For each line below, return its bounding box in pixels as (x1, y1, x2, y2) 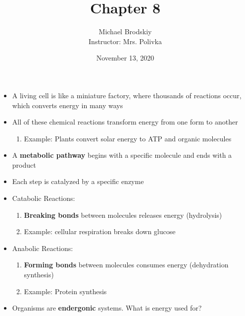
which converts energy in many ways (12, 100, 123, 110)
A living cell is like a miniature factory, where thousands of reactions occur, (12, 90, 242, 100)
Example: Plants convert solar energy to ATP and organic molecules (24, 133, 232, 143)
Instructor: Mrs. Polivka (89, 36, 162, 46)
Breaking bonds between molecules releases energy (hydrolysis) (24, 209, 222, 220)
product (12, 159, 36, 170)
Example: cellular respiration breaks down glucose (24, 226, 176, 237)
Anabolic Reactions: (12, 243, 73, 253)
